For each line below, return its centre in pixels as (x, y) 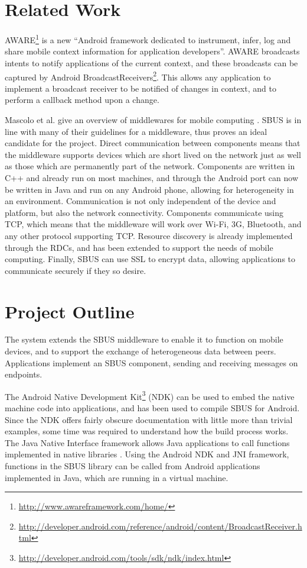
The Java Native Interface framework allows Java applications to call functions (147, 442)
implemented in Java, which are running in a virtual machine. (117, 477)
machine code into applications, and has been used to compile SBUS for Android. (152, 408)
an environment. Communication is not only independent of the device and (141, 201)
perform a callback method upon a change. (82, 100)
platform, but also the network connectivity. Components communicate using (144, 212)
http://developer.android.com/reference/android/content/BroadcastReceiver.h (160, 526)
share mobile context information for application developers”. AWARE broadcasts (152, 51)
